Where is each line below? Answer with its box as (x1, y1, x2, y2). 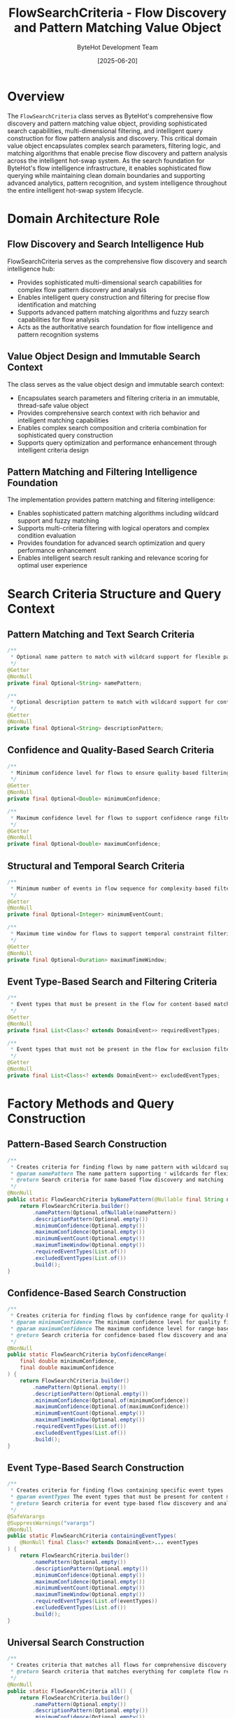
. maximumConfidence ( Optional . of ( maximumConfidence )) (32, 1403, 190, 1410)
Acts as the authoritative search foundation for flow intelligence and (17, 322, 213, 331)
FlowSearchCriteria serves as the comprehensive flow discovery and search (7, 257, 227, 266)
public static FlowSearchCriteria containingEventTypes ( (7, 1532, 177, 1539)
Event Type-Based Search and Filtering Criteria (7, 975, 218, 987)
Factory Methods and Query (7, 1095, 175, 1111)
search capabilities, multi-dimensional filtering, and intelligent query (7, 126, 203, 135)
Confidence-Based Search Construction (7, 1287, 187, 1299)
